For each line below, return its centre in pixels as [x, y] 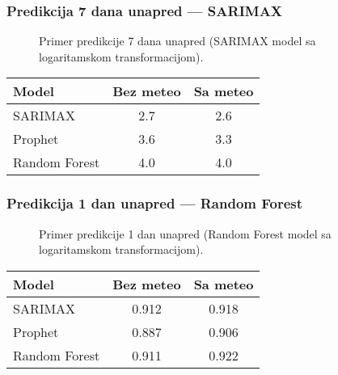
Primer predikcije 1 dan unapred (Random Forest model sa [185, 233]
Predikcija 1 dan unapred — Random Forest [155, 203]
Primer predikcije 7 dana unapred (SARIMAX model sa [177, 41]
